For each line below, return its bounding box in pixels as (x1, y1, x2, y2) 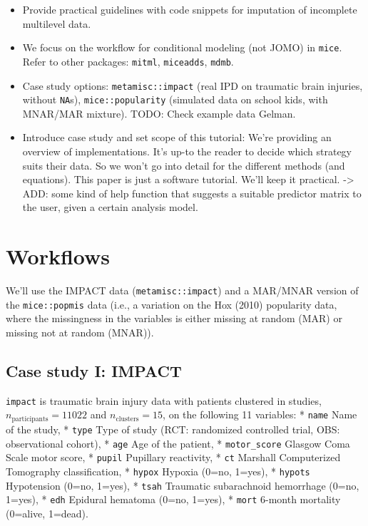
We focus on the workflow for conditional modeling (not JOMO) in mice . (22, 40, 342, 55)
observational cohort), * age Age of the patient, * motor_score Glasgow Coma (6, 435, 350, 450)
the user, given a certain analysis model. (22, 200, 198, 215)
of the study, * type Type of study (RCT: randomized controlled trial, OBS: (6, 421, 340, 436)
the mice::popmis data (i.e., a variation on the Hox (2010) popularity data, (6, 296, 337, 311)
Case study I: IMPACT (6, 359, 182, 381)
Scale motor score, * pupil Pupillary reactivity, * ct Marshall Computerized (6, 450, 341, 465)
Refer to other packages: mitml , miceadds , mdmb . (22, 53, 234, 68)
